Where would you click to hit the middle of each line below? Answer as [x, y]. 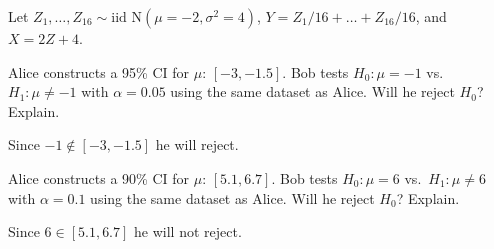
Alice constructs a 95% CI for [99, 71]
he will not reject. [188, 231]
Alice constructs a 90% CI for [99, 177]
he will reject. [197, 144]
